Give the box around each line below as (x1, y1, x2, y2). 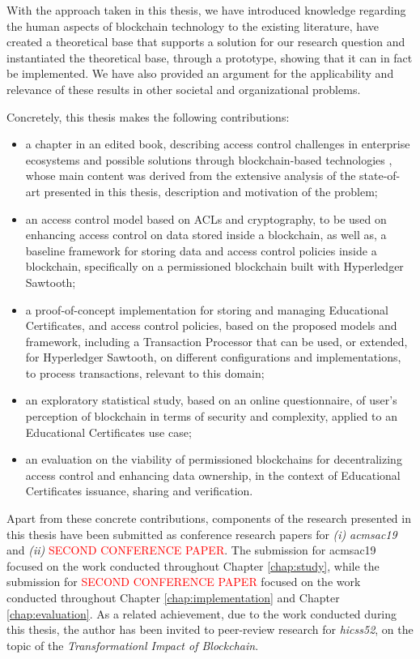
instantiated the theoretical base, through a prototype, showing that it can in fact (6, 49, 413, 66)
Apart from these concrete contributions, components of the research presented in (6, 510, 411, 527)
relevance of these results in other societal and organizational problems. (6, 80, 361, 97)
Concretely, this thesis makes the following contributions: (6, 108, 290, 125)
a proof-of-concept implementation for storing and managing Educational (25, 301, 388, 318)
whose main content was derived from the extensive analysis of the (25, 167, 356, 184)
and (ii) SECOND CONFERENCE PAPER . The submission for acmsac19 (6, 541, 376, 558)
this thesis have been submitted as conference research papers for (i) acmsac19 (6, 525, 397, 542)
